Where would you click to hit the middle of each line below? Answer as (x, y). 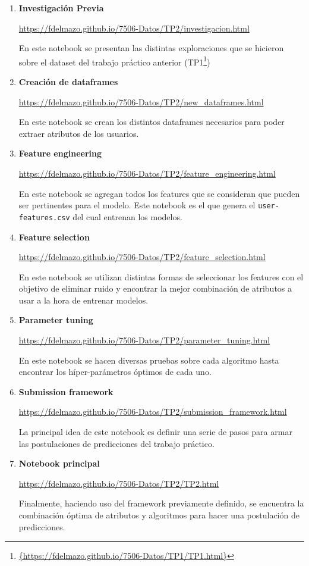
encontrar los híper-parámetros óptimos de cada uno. (115, 372)
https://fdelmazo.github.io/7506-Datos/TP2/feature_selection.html (142, 257)
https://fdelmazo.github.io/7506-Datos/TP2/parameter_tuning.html (144, 340)
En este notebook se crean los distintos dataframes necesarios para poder (152, 122)
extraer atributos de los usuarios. (79, 133)
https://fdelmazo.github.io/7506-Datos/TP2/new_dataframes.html (141, 101)
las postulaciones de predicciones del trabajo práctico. (116, 443)
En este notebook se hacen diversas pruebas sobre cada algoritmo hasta (149, 360)
